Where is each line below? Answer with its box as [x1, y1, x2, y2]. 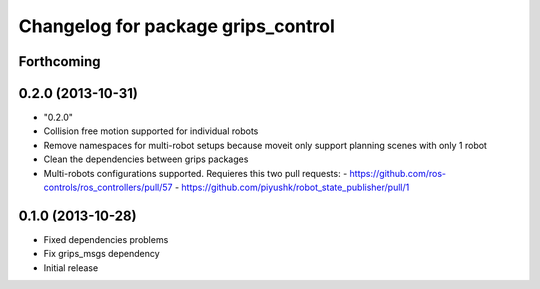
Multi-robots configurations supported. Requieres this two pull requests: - [43, 167, 348, 179]
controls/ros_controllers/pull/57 [43, 181, 173, 194]
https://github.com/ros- [349, 167, 447, 179]
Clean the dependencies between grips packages [43, 153, 249, 165]
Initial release [43, 261, 99, 274]
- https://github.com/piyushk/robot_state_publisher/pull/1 [174, 181, 410, 194]
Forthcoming [18, 53, 101, 70]
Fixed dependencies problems [43, 233, 169, 245]
